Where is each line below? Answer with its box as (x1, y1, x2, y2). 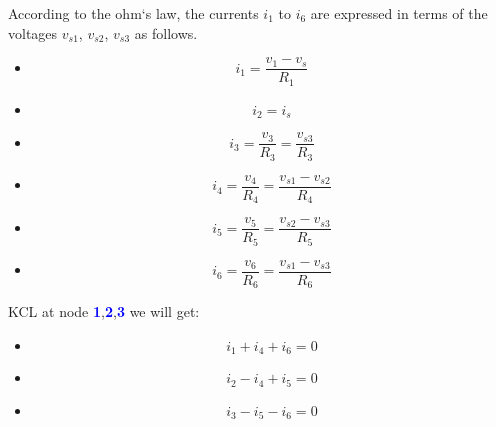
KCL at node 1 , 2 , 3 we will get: (8, 301, 200, 322)
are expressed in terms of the (310, 3, 488, 23)
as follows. (134, 22, 198, 43)
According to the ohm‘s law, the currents (8, 3, 259, 23)
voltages (8, 22, 58, 43)
